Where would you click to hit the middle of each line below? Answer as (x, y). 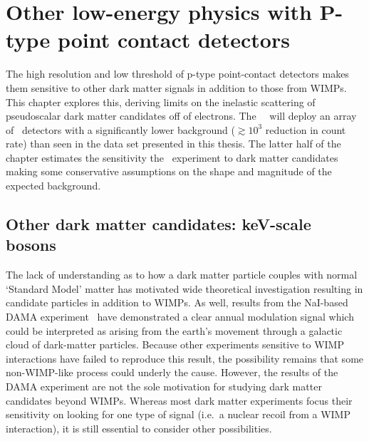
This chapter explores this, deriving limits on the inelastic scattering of (161, 102)
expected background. (53, 186)
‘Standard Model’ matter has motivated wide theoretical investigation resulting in (184, 288)
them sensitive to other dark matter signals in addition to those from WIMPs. (176, 87)
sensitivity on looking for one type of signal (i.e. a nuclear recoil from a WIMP (178, 414)
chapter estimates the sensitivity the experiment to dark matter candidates (172, 157)
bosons (31, 245)
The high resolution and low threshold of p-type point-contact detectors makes (177, 74)
